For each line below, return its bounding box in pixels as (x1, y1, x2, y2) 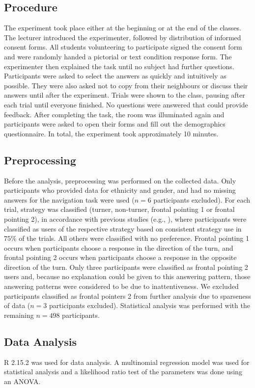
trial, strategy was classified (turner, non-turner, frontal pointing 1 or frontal (4, 204, 235, 214)
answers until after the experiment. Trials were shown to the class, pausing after (4, 90, 245, 100)
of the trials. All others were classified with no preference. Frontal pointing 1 (19, 233, 249, 243)
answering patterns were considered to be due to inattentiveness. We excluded (4, 281, 239, 291)
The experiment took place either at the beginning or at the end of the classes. (4, 23, 241, 33)
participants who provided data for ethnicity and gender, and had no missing (4, 185, 236, 195)
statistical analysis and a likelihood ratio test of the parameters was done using (4, 366, 242, 377)
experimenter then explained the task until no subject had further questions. (4, 61, 234, 71)
